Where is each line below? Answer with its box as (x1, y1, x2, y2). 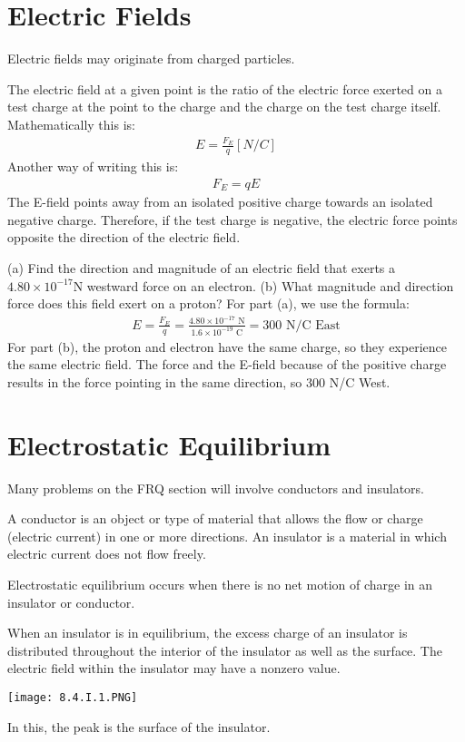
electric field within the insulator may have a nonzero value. (7, 659, 341, 678)
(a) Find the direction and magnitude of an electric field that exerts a (7, 258, 396, 277)
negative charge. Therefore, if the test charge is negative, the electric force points (7, 210, 458, 229)
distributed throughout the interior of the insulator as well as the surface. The (7, 640, 442, 659)
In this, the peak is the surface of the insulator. (7, 717, 271, 736)
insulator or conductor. (7, 592, 135, 611)
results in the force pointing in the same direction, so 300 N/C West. (7, 372, 391, 391)
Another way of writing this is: (7, 157, 179, 176)
